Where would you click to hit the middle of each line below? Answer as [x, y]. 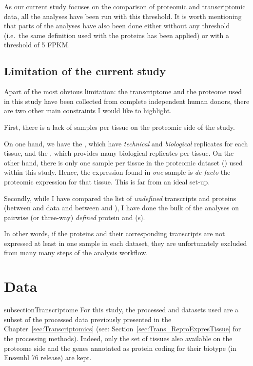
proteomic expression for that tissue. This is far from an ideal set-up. [107, 181]
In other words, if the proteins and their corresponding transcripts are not [115, 234]
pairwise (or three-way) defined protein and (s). [75, 217]
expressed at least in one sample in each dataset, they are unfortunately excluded [126, 243]
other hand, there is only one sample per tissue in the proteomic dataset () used [123, 162]
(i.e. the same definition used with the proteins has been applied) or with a [117, 35]
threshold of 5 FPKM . [37, 45]
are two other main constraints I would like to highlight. [88, 111]
